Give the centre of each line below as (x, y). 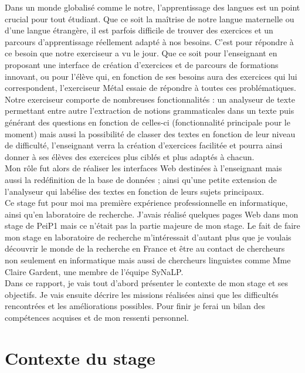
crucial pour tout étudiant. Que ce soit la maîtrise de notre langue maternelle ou (150, 18)
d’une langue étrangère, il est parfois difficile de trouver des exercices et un (139, 30)
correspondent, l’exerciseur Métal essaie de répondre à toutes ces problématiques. (150, 88)
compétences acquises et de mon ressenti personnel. (97, 318)
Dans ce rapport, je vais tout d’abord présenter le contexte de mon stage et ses (147, 283)
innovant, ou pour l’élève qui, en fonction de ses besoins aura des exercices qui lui (151, 76)
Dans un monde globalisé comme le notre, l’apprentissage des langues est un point (152, 7)
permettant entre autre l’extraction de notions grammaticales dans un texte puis (150, 111)
